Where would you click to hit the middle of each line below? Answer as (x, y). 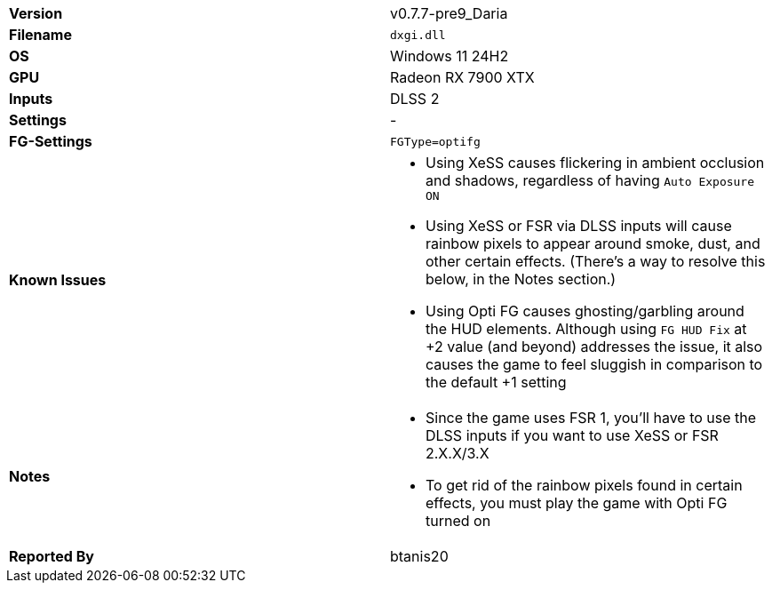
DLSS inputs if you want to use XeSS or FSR (572, 435)
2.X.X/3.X (458, 453)
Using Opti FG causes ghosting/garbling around (585, 311)
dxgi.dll (418, 35)
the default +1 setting (496, 382)
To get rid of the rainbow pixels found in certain (584, 485)
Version (36, 13)
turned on (458, 521)
